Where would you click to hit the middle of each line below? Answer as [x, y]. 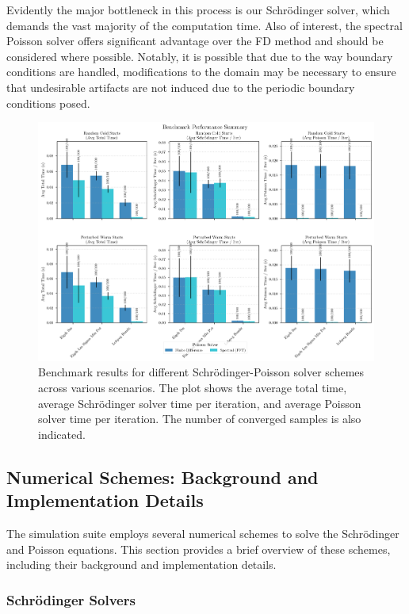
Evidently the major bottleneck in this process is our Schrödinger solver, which [198, 10]
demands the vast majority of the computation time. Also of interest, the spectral [204, 25]
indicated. [62, 434]
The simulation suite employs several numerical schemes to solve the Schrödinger [203, 534]
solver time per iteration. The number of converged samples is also [200, 419]
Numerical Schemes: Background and [162, 477]
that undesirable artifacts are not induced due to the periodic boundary [181, 87]
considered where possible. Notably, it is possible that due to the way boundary [200, 56]
